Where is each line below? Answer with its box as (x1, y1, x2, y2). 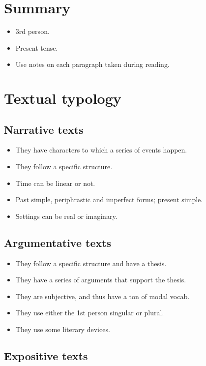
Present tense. (15, 42, 58, 53)
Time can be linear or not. (15, 178, 95, 188)
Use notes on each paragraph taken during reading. (15, 59, 170, 69)
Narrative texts (4, 122, 84, 137)
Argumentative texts (4, 235, 112, 250)
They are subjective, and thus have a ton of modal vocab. (15, 291, 190, 301)
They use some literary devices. (15, 324, 110, 335)
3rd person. (15, 26, 50, 36)
